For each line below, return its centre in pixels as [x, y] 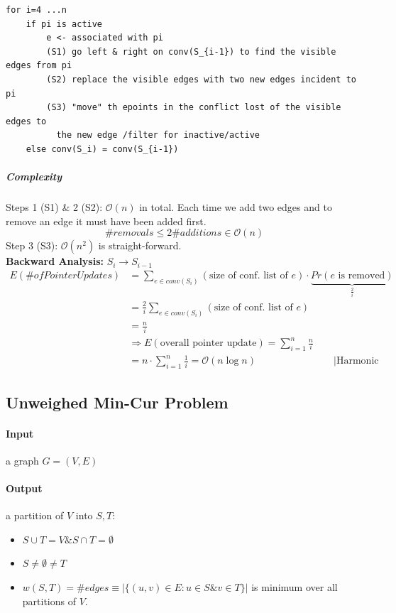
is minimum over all [295, 587]
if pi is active [64, 24]
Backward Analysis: [55, 261]
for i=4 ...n [36, 10]
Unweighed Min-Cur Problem [117, 402]
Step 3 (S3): [32, 245]
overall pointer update [208, 343]
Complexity [34, 177]
